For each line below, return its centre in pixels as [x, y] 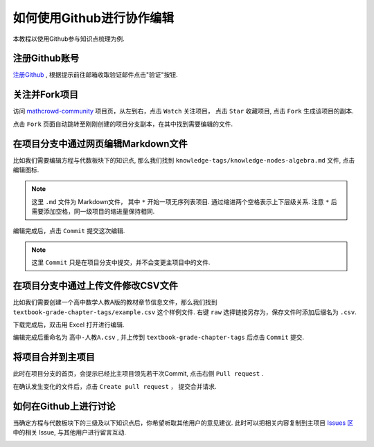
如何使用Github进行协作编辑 [93, 18]
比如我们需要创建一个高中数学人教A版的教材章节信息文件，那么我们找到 [115, 302]
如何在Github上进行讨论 [64, 406]
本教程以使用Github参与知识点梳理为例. [69, 39]
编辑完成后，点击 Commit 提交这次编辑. [69, 230]
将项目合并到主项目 [54, 357]
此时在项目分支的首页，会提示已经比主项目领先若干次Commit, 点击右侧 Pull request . [138, 374]
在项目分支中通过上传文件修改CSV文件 [95, 286]
